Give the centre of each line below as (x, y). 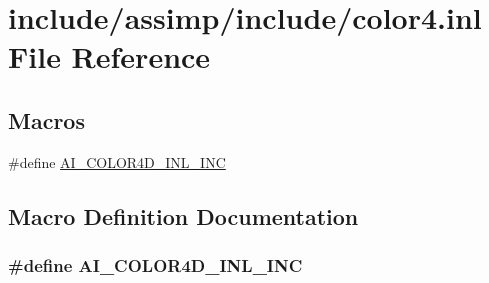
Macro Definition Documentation (183, 215)
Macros (46, 119)
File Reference (109, 56)
